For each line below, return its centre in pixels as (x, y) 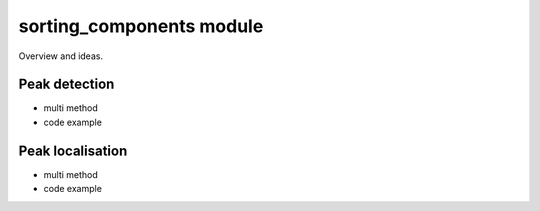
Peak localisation (73, 150)
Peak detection (66, 84)
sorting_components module (141, 26)
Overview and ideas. (61, 56)
